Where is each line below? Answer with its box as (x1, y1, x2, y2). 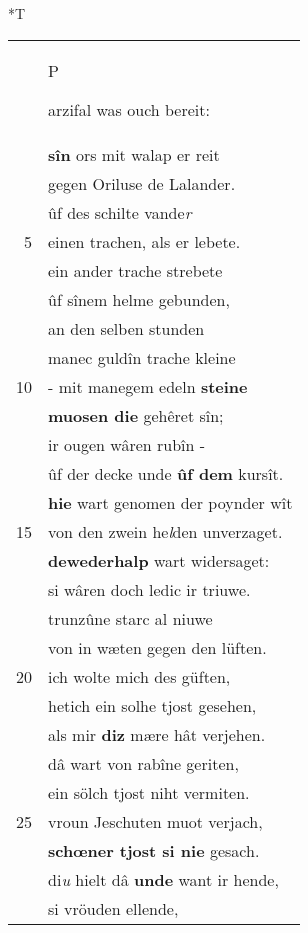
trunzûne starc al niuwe (48, 606, 213, 630)
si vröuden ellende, (48, 896, 179, 920)
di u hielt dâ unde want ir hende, (48, 867, 279, 891)
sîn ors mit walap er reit (48, 142, 220, 166)
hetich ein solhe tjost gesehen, (48, 693, 257, 717)
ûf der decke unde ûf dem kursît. (48, 461, 284, 485)
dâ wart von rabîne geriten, (48, 751, 239, 775)
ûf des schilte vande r (48, 200, 192, 224)
